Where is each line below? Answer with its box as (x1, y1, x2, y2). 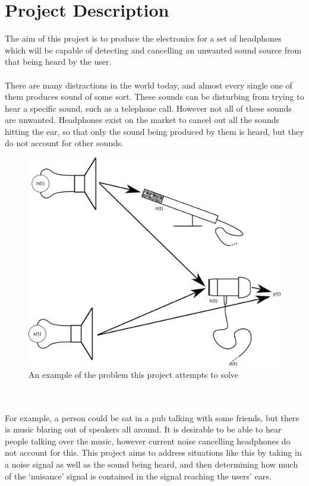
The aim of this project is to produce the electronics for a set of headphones (5, 32, 282, 45)
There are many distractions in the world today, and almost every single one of (5, 78, 292, 91)
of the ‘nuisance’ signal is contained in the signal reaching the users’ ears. (5, 469, 272, 482)
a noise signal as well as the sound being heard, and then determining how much (5, 457, 298, 470)
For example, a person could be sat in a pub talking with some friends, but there (5, 411, 299, 424)
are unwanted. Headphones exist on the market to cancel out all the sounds (5, 113, 279, 126)
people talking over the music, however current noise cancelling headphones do (5, 434, 291, 447)
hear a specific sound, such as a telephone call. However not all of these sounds (5, 102, 292, 114)
